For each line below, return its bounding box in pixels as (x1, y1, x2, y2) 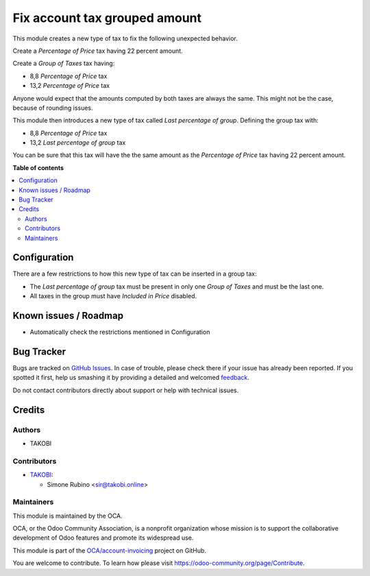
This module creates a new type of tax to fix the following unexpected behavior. (12, 34, 238, 43)
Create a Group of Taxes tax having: (12, 59, 115, 68)
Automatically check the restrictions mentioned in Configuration (29, 328, 210, 336)
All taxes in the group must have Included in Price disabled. (29, 292, 197, 300)
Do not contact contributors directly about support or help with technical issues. (12, 386, 239, 394)
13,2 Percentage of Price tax (29, 82, 110, 90)
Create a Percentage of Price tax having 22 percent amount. (12, 47, 183, 55)
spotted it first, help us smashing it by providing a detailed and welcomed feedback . (12, 374, 250, 382)
